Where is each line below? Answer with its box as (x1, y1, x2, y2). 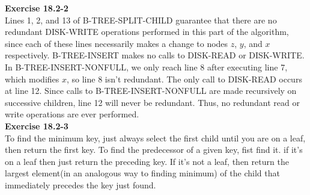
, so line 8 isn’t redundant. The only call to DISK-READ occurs (66, 72, 302, 85)
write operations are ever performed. (5, 108, 139, 120)
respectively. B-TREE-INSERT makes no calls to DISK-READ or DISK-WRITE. (5, 49, 305, 61)
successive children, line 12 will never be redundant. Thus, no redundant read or (5, 96, 300, 108)
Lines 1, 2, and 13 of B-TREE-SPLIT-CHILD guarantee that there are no (5, 13, 277, 26)
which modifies (5, 72, 59, 85)
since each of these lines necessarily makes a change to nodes (5, 37, 228, 49)
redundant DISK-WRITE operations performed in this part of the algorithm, (5, 25, 289, 38)
